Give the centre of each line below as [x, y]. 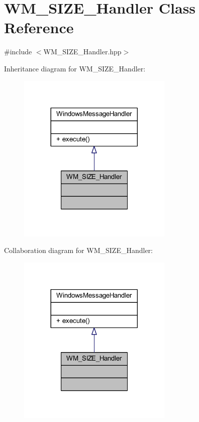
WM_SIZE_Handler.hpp [82, 52]
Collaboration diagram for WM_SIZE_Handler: [78, 250]
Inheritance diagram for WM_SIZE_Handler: [75, 68]
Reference [39, 27]
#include [18, 52]
